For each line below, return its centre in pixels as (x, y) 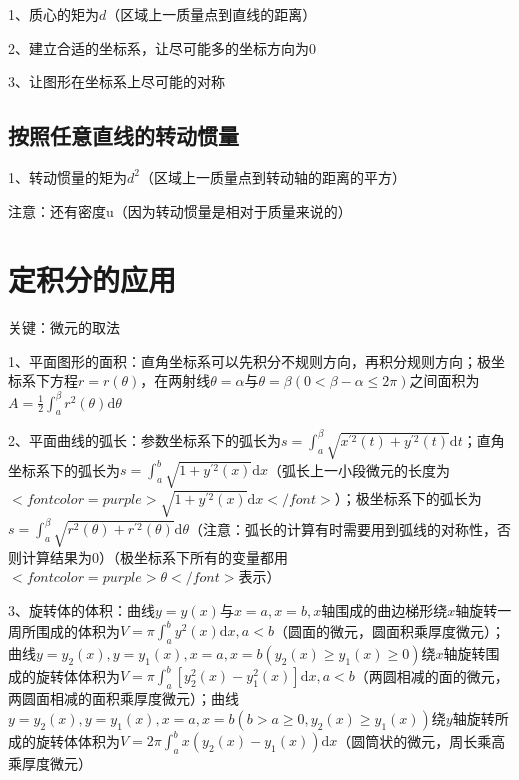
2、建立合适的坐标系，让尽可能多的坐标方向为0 (162, 47)
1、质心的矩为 (53, 14)
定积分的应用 (92, 279)
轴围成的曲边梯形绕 (384, 610)
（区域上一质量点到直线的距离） (211, 14)
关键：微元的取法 (64, 327)
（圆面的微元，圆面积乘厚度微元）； (389, 630)
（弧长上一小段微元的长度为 (358, 469)
